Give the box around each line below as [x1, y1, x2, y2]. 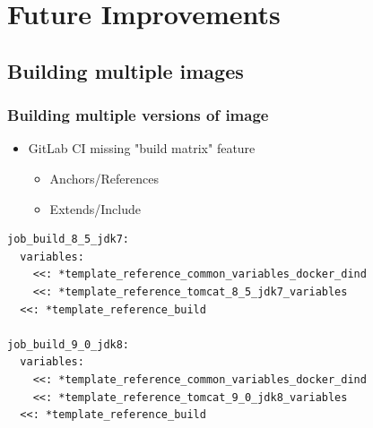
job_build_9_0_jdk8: [7, 338, 130, 351]
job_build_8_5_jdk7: [7, 233, 130, 246]
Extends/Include [49, 199, 141, 218]
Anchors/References [49, 168, 159, 187]
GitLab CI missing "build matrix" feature [28, 139, 256, 158]
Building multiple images [7, 56, 244, 84]
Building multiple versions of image [7, 104, 269, 126]
